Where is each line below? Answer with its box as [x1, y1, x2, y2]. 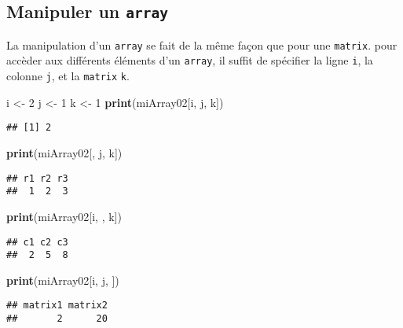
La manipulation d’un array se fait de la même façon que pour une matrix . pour [6, 36, 398, 53]
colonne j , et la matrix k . [6, 68, 130, 84]
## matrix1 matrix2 [6, 300, 108, 311]
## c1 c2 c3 [6, 236, 68, 248]
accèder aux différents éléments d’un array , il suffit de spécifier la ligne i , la [6, 52, 373, 68]
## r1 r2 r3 [6, 172, 68, 184]
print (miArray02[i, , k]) [6, 208, 122, 224]
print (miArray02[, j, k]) [6, 145, 123, 160]
